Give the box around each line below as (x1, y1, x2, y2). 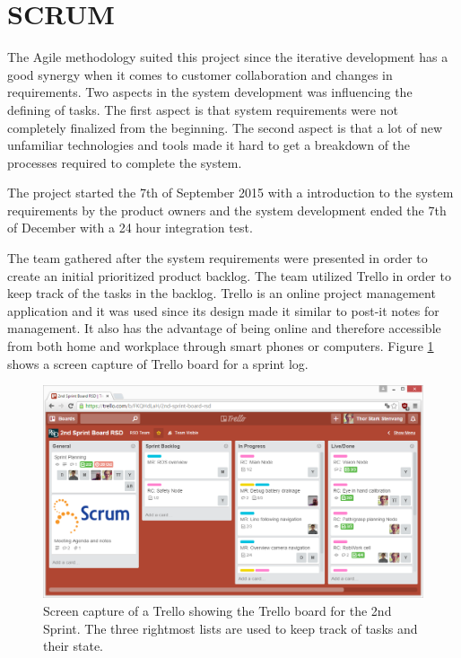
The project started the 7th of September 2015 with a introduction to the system (7, 183, 454, 202)
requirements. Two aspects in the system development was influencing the (7, 83, 413, 101)
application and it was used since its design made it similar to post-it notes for (7, 301, 439, 320)
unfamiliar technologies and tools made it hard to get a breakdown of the (7, 136, 411, 154)
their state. (43, 636, 104, 655)
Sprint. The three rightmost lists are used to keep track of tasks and (43, 619, 418, 637)
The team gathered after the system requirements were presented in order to (7, 249, 428, 268)
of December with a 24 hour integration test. (7, 218, 253, 237)
